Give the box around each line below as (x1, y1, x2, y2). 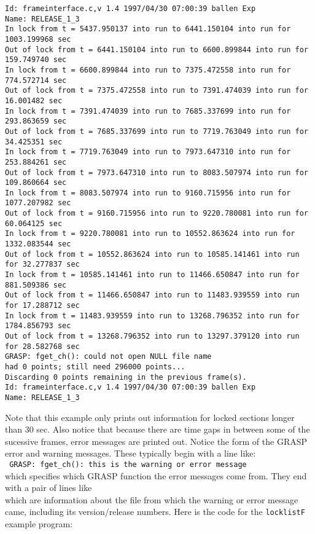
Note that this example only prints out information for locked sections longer (5, 410, 295, 423)
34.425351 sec (5, 137, 63, 146)
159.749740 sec (5, 55, 67, 65)
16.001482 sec (5, 96, 63, 105)
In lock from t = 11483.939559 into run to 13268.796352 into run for (5, 311, 300, 320)
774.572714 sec (5, 76, 67, 85)
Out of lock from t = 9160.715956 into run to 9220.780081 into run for (5, 209, 308, 218)
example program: (5, 517, 73, 530)
